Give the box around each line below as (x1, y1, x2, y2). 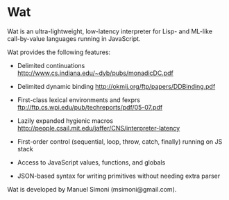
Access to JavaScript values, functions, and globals (17, 158, 166, 167)
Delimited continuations (17, 61, 85, 69)
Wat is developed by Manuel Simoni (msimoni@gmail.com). (7, 185, 177, 193)
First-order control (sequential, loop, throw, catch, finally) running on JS (17, 137, 223, 146)
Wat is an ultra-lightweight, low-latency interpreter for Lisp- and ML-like (7, 27, 213, 35)
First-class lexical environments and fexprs (17, 95, 141, 104)
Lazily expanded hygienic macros (17, 116, 113, 125)
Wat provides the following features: (7, 48, 111, 56)
